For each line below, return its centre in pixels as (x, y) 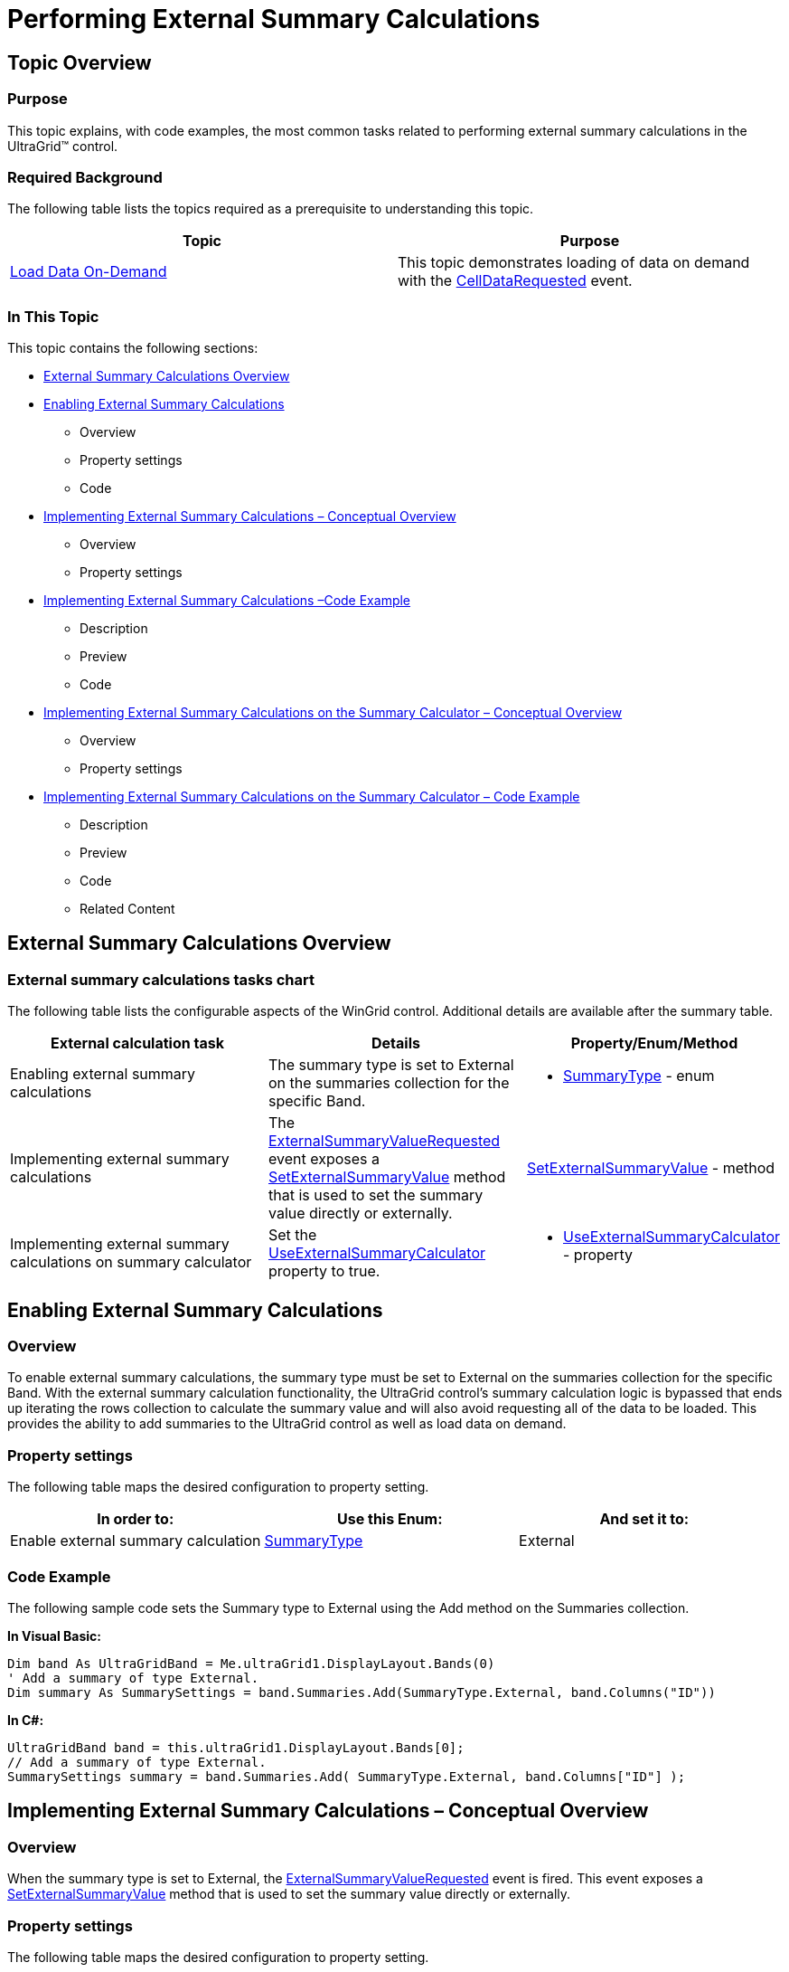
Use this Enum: (390, 1519)
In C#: (26, 1720)
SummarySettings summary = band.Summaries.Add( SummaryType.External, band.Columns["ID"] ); (347, 1776)
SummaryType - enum (639, 1076)
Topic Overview (80, 62)
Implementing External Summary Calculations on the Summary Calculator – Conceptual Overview (333, 713)
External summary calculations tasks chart (161, 979)
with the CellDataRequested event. (515, 281)
